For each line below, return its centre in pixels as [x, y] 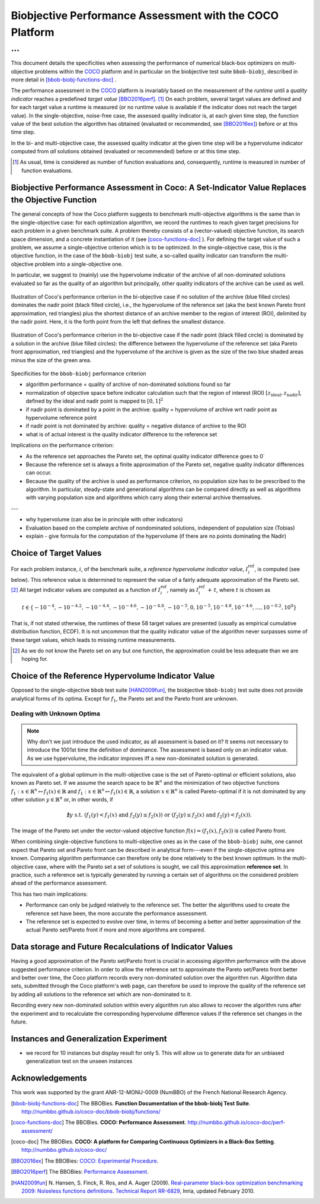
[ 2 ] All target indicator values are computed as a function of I [86, 590]
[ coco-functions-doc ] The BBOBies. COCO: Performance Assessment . [99, 1123]
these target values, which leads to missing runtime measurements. [93, 640]
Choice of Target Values [56, 553]
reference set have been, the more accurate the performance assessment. [117, 913]
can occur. [39, 473]
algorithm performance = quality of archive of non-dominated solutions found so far [128, 384]
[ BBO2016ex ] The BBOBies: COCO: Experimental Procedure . [85, 1161]
